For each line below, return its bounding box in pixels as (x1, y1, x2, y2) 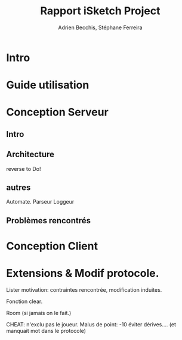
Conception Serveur (6, 105, 109, 119)
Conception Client (6, 239, 98, 252)
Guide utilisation (6, 79, 90, 92)
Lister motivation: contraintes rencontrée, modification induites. (6, 286, 162, 293)
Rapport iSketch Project (40, 4, 161, 18)
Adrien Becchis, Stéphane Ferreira (58, 24, 143, 31)
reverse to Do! (6, 165, 41, 172)
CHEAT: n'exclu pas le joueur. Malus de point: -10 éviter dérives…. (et (6, 320, 177, 328)
